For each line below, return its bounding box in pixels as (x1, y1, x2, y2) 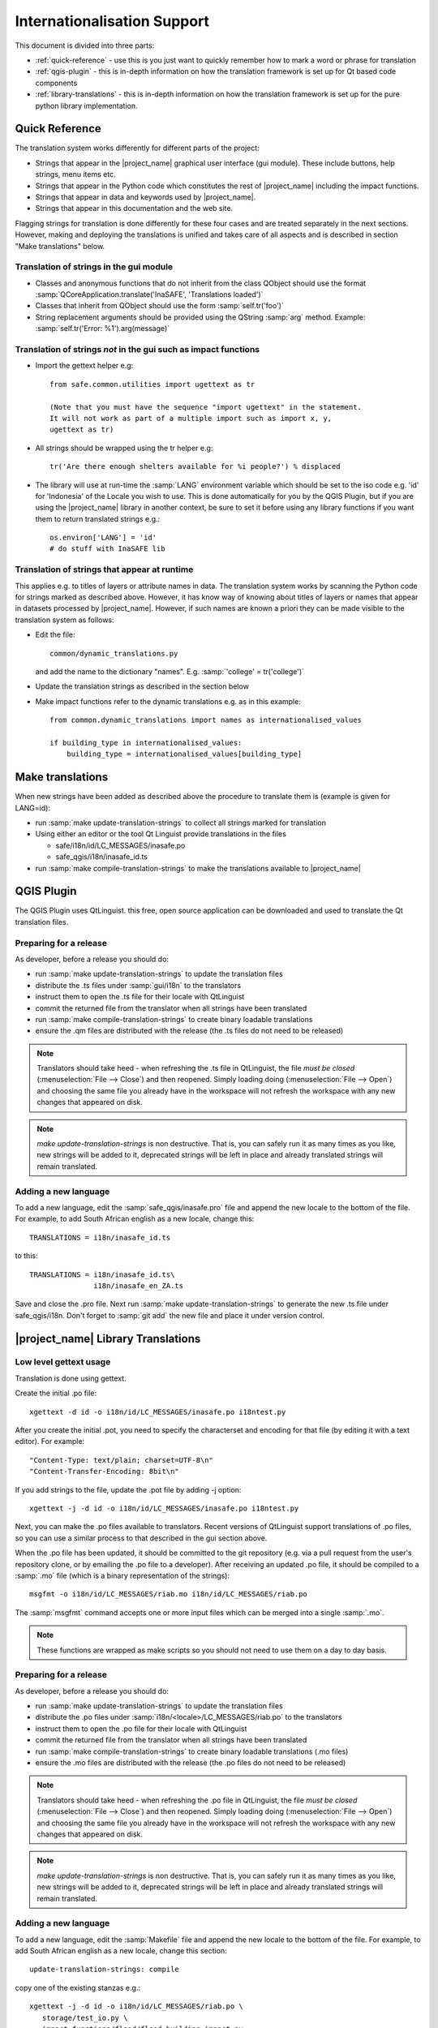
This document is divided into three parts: (15, 41, 155, 50)
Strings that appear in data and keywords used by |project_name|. (35, 191, 256, 202)
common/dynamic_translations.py (49, 649, 178, 658)
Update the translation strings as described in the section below (35, 681, 249, 691)
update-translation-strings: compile (29, 1965, 180, 1974)
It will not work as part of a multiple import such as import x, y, (49, 414, 333, 423)
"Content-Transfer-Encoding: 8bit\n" (29, 1467, 180, 1476)
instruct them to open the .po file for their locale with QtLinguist (35, 1724, 247, 1734)
